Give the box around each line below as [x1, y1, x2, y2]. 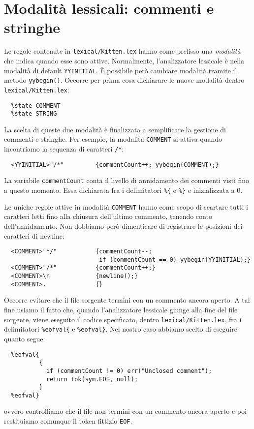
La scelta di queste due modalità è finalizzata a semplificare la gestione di [4, 124, 226, 134]
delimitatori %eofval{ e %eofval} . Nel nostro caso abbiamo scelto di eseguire [4, 324, 237, 334]
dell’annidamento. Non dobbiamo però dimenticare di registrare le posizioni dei [4, 220, 243, 231]
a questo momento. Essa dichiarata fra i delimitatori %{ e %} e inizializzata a [4, 185, 235, 195]
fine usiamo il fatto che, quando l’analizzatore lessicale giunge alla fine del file [4, 305, 238, 315]
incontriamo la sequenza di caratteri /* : [4, 144, 124, 154]
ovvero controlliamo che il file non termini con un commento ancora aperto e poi [4, 406, 247, 416]
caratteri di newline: [4, 230, 64, 241]
